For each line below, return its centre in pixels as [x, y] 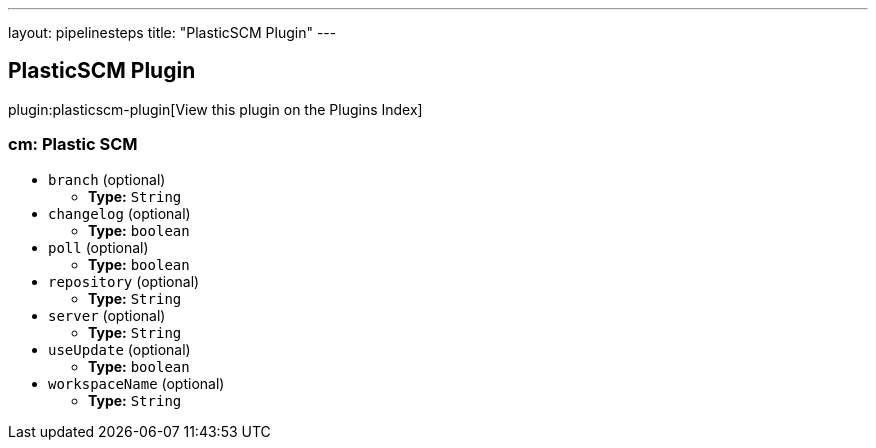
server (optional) [107, 315]
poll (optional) [98, 247]
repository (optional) [124, 281]
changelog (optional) [119, 213]
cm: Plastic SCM [73, 144]
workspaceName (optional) [136, 383]
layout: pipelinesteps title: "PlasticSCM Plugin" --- [172, 32]
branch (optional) [107, 179]
